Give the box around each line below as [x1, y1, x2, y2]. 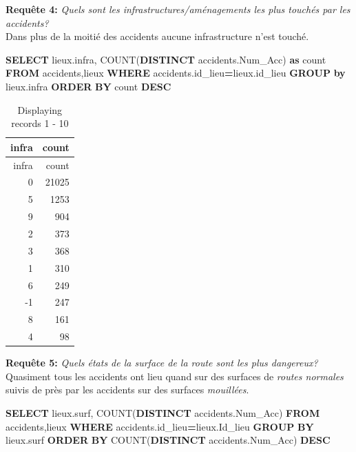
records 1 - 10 [11, 116, 69, 130]
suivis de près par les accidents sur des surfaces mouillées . [6, 382, 249, 397]
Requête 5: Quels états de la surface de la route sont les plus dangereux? [6, 355, 318, 370]
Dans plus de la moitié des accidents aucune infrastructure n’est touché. [6, 29, 309, 43]
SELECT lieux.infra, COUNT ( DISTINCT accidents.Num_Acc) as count [6, 52, 326, 66]
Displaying [17, 102, 63, 117]
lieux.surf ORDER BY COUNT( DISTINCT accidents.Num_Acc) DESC [6, 433, 331, 447]
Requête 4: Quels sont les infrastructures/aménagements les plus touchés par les [6, 2, 350, 16]
